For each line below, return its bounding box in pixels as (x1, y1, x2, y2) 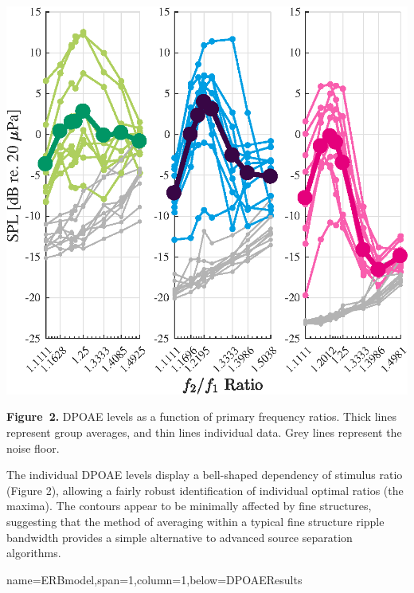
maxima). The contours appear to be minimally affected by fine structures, (6, 497, 372, 514)
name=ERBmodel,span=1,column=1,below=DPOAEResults (6, 571, 303, 587)
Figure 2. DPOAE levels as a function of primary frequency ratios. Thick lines (6, 408, 396, 425)
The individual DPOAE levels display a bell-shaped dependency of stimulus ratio (6, 466, 403, 483)
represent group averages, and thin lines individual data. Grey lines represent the (6, 424, 402, 441)
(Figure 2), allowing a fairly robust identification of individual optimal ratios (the (6, 481, 404, 498)
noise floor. (6, 439, 60, 456)
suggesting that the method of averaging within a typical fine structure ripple (6, 512, 385, 529)
